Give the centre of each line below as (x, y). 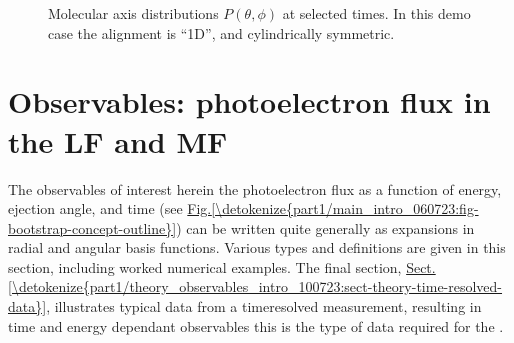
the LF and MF (118, 140)
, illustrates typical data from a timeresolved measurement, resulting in (264, 306)
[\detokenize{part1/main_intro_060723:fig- (345, 208)
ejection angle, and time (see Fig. (110, 208)
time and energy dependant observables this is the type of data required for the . (256, 325)
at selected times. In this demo (376, 13)
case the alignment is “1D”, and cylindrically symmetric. (221, 32)
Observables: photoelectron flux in (249, 101)
